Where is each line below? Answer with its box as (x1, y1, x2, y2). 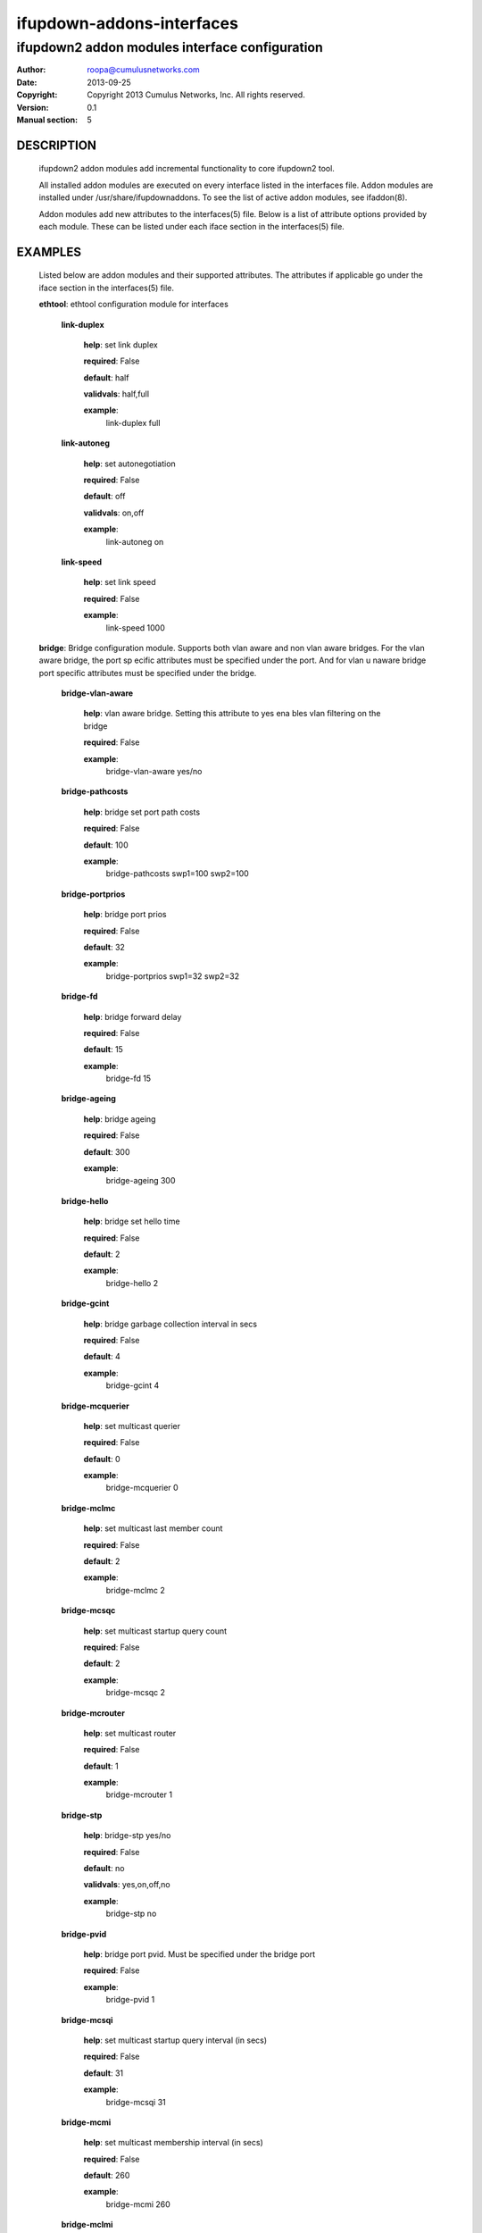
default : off (83, 491, 126, 502)
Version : (16, 102, 49, 113)
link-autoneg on (105, 536, 164, 547)
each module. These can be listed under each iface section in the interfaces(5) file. (38, 221, 345, 231)
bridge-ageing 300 (105, 1175, 176, 1186)
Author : (16, 64, 46, 75)
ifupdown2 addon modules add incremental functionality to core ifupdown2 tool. (38, 163, 335, 174)
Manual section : (16, 114, 79, 125)
